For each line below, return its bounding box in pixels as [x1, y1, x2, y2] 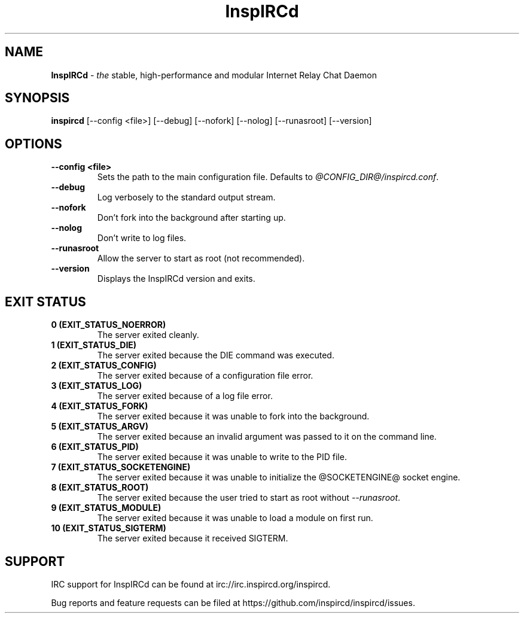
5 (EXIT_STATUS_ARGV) [51, 421, 149, 432]
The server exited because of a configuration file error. [97, 370, 313, 381]
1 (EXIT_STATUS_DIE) [51, 340, 137, 351]
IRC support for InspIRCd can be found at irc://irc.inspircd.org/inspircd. [51, 579, 331, 589]
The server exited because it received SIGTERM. [97, 533, 288, 544]
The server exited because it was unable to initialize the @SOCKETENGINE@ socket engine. [97, 472, 461, 483]
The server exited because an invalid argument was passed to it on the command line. [97, 431, 437, 442]
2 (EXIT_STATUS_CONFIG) [51, 360, 157, 371]
